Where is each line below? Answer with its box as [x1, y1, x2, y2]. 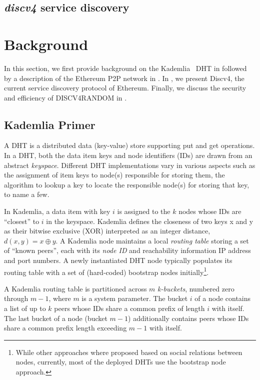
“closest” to [4, 215, 39, 226]
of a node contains [194, 293, 251, 303]
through [4, 293, 28, 303]
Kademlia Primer [4, 116, 95, 132]
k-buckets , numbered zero [157, 283, 234, 293]
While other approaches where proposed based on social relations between [15, 346, 242, 357]
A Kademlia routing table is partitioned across [4, 283, 147, 293]
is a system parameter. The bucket [81, 293, 188, 303]
